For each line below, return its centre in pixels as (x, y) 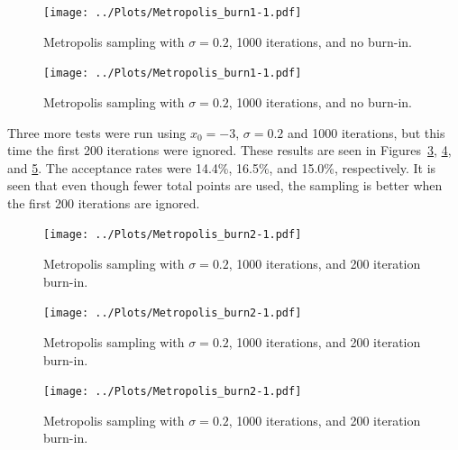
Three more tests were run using (97, 132)
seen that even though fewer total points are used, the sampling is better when (225, 185)
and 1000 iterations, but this (366, 132)
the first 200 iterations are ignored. (104, 202)
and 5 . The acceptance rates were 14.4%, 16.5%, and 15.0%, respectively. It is (222, 167)
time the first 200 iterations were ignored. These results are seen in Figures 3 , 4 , (229, 150)
